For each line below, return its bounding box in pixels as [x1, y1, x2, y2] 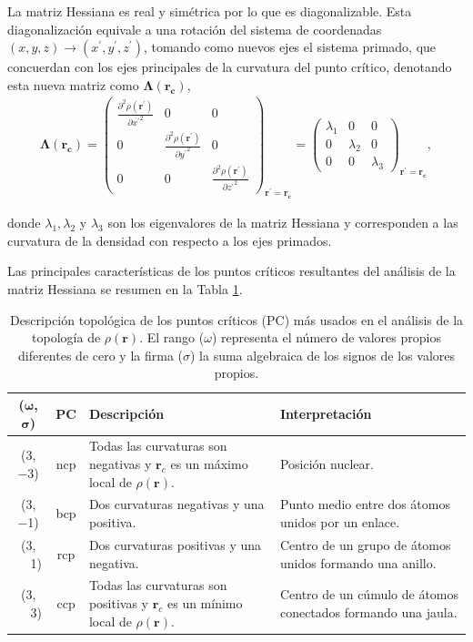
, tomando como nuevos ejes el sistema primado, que [143, 37, 437, 56]
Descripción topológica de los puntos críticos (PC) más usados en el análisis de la [9, 310, 464, 329]
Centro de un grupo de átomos [279, 535, 451, 554]
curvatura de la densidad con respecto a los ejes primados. [7, 230, 332, 250]
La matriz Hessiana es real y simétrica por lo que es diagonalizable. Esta [7, 2, 412, 20]
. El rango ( [139, 328, 205, 347]
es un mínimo [166, 593, 243, 612]
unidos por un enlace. [279, 513, 400, 532]
